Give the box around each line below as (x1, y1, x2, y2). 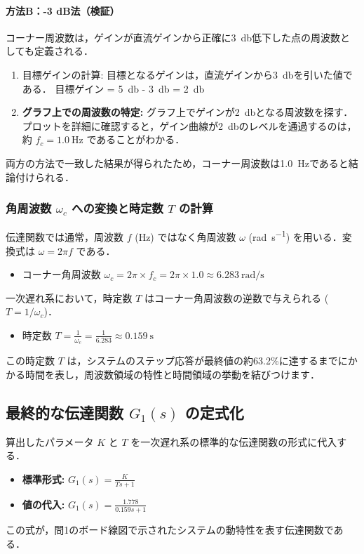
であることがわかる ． (86, 132, 185, 147)
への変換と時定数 (72, 199, 163, 217)
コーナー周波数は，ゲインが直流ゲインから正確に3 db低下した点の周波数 (6, 29, 341, 44)
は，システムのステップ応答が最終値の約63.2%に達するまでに (67, 353, 348, 368)
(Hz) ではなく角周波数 (135, 230, 236, 244)
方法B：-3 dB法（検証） (6, 3, 120, 18)
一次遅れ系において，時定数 (6, 290, 133, 305)
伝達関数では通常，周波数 (6, 230, 123, 244)
